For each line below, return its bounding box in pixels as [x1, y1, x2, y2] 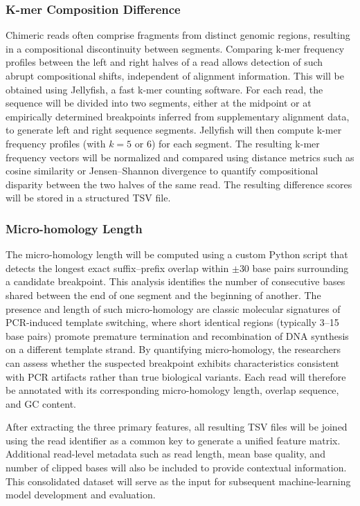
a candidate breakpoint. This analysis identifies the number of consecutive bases [6, 274, 345, 289]
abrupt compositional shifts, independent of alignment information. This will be [6, 69, 344, 82]
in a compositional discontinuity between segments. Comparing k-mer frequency [6, 41, 345, 55]
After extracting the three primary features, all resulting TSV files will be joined [6, 419, 348, 434]
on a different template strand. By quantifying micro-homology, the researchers [6, 342, 341, 356]
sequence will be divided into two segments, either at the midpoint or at [6, 96, 312, 110]
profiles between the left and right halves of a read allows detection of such [6, 55, 323, 69]
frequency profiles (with [6, 136, 106, 150]
